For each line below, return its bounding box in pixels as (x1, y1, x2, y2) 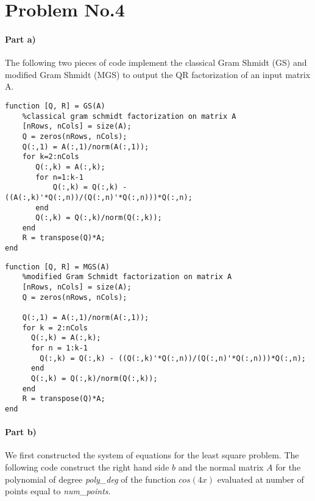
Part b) (5, 425, 37, 438)
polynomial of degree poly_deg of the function (5, 472, 176, 485)
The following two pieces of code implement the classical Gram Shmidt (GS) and (5, 56, 307, 69)
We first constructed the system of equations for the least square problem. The (5, 449, 299, 461)
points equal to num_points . (5, 485, 111, 497)
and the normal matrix (178, 461, 264, 474)
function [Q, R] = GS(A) (5, 101, 105, 110)
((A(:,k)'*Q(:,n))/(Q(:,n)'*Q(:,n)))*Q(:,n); (5, 193, 193, 202)
